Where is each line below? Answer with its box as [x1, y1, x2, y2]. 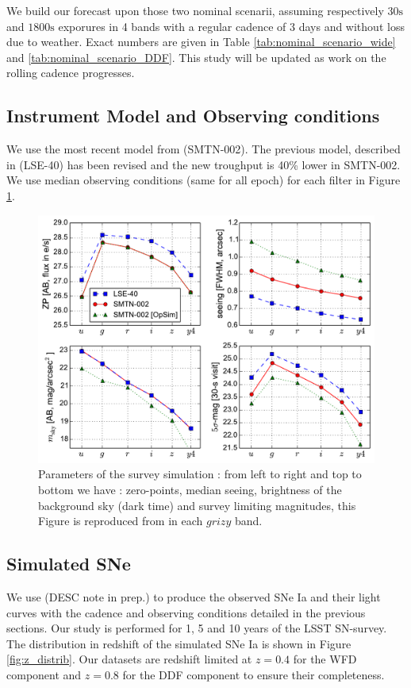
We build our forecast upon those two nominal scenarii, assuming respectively [6, 2, 384, 18]
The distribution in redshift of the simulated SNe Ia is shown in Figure [6, 635, 351, 651]
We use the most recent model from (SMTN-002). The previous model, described [6, 141, 401, 157]
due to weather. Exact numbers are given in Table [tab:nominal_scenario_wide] [6, 33, 396, 50]
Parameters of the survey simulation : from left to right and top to [38, 466, 362, 482]
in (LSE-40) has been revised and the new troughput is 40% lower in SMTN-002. [6, 156, 401, 172]
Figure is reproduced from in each [38, 512, 203, 529]
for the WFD [293, 651, 357, 667]
